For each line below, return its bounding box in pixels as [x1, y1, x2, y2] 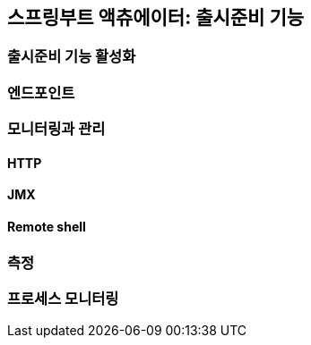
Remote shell [7, 219, 86, 234]
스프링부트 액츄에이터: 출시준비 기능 [7, 6, 305, 29]
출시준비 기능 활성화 [7, 47, 136, 66]
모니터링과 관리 [7, 120, 106, 139]
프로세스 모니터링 [7, 289, 119, 307]
